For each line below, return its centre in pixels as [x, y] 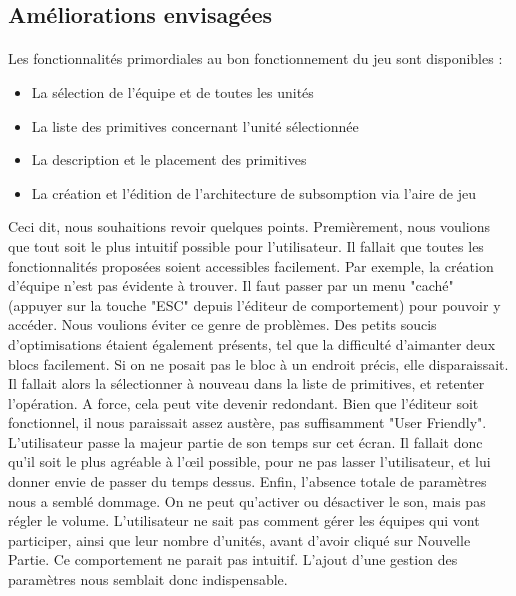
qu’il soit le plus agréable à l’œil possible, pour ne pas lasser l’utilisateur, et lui [249, 461]
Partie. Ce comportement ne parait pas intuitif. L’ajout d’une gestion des [233, 559]
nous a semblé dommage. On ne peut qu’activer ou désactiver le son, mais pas [247, 500]
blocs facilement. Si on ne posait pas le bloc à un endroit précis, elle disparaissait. [258, 363]
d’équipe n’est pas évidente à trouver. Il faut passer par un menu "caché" [231, 285]
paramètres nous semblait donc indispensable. [148, 579]
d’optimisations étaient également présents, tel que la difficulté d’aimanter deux [252, 343]
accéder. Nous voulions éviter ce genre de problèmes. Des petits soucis [222, 324]
